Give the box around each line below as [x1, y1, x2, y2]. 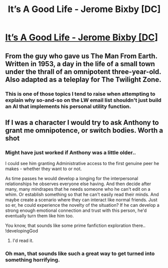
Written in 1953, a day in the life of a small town [5, 59, 155, 68]
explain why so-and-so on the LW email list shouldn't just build [5, 96, 161, 103]
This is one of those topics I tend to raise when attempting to [5, 90, 155, 97]
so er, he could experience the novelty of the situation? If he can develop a [5, 202, 159, 208]
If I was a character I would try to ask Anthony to [5, 118, 159, 126]
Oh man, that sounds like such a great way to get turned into [5, 250, 155, 257]
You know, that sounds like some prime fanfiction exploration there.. [5, 222, 146, 229]
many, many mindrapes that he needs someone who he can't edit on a [5, 186, 150, 192]
